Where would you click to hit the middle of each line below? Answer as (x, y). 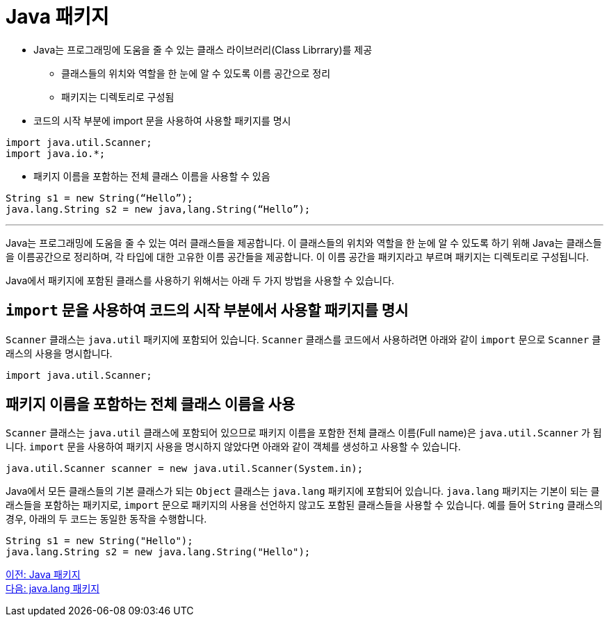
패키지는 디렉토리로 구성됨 (118, 97)
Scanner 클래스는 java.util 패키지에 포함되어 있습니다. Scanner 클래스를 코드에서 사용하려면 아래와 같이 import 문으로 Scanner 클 (303, 339)
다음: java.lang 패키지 (53, 589)
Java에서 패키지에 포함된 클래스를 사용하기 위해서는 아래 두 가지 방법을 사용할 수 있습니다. (200, 280)
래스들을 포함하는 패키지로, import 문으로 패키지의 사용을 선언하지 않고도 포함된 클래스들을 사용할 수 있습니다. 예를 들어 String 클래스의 (304, 505)
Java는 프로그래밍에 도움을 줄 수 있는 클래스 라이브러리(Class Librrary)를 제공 (203, 49)
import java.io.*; (56, 153)
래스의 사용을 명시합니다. (59, 353)
